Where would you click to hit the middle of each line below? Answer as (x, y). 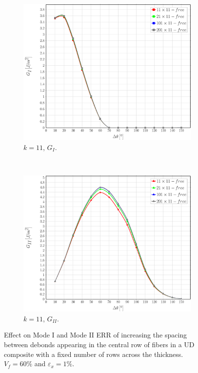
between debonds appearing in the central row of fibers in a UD (99, 344)
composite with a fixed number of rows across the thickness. (94, 354)
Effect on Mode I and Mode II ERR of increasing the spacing (96, 335)
